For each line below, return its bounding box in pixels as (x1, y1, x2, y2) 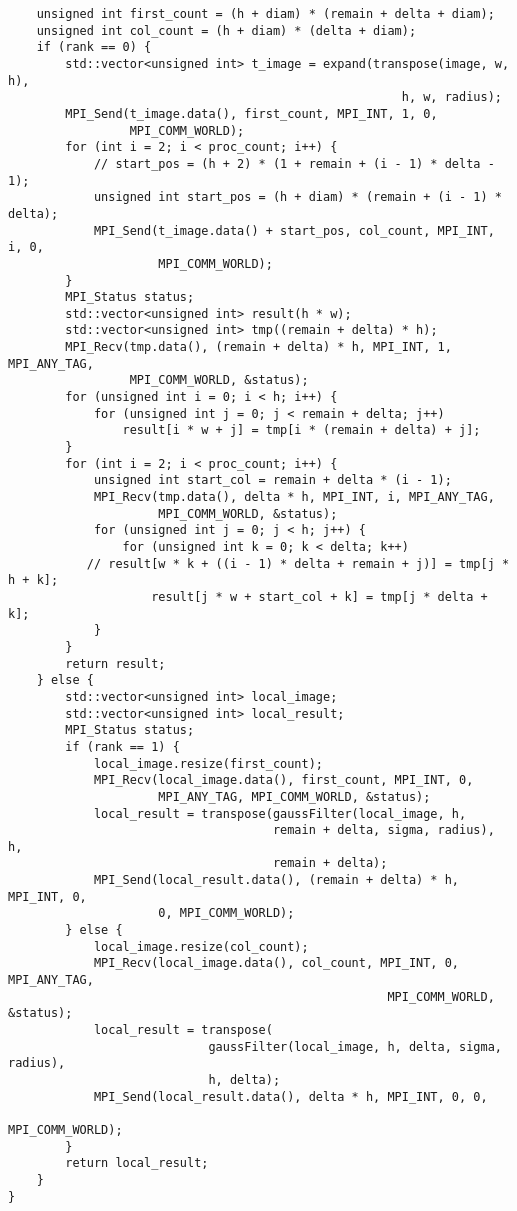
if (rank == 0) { (36, 40, 152, 55)
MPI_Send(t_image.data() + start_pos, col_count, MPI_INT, (93, 223, 495, 238)
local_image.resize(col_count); (93, 939, 309, 954)
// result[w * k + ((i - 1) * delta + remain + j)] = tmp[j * (86, 556, 510, 571)
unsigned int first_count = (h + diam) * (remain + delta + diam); (36, 7, 495, 21)
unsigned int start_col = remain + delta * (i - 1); (93, 473, 452, 488)
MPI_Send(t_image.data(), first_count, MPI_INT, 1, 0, (65, 106, 438, 121)
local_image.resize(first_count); (93, 756, 323, 771)
